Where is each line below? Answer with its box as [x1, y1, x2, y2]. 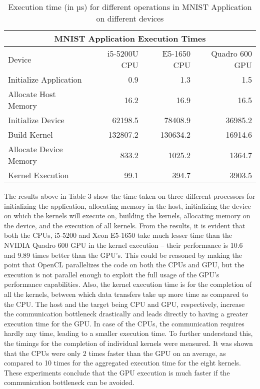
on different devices [96, 13, 164, 24]
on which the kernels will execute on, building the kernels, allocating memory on [4, 210, 250, 221]
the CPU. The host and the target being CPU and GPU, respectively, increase [4, 298, 245, 309]
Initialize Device [8, 114, 64, 126]
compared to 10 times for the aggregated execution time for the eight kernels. [4, 357, 241, 368]
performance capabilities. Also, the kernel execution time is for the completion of [4, 279, 252, 289]
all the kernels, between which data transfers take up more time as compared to [4, 288, 248, 299]
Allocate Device [8, 143, 63, 155]
